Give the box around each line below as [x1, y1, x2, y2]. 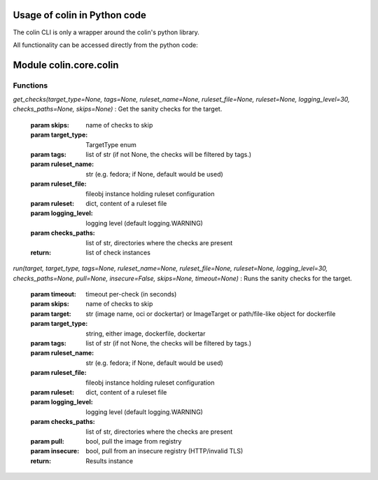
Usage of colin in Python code [13, 9, 147, 21]
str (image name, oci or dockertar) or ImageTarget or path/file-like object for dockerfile [85, 309, 336, 318]
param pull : [30, 437, 64, 445]
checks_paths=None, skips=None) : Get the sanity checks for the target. [13, 105, 223, 114]
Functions [13, 81, 48, 90]
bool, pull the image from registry [85, 437, 182, 445]
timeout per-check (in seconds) [85, 290, 177, 299]
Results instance [85, 456, 133, 465]
